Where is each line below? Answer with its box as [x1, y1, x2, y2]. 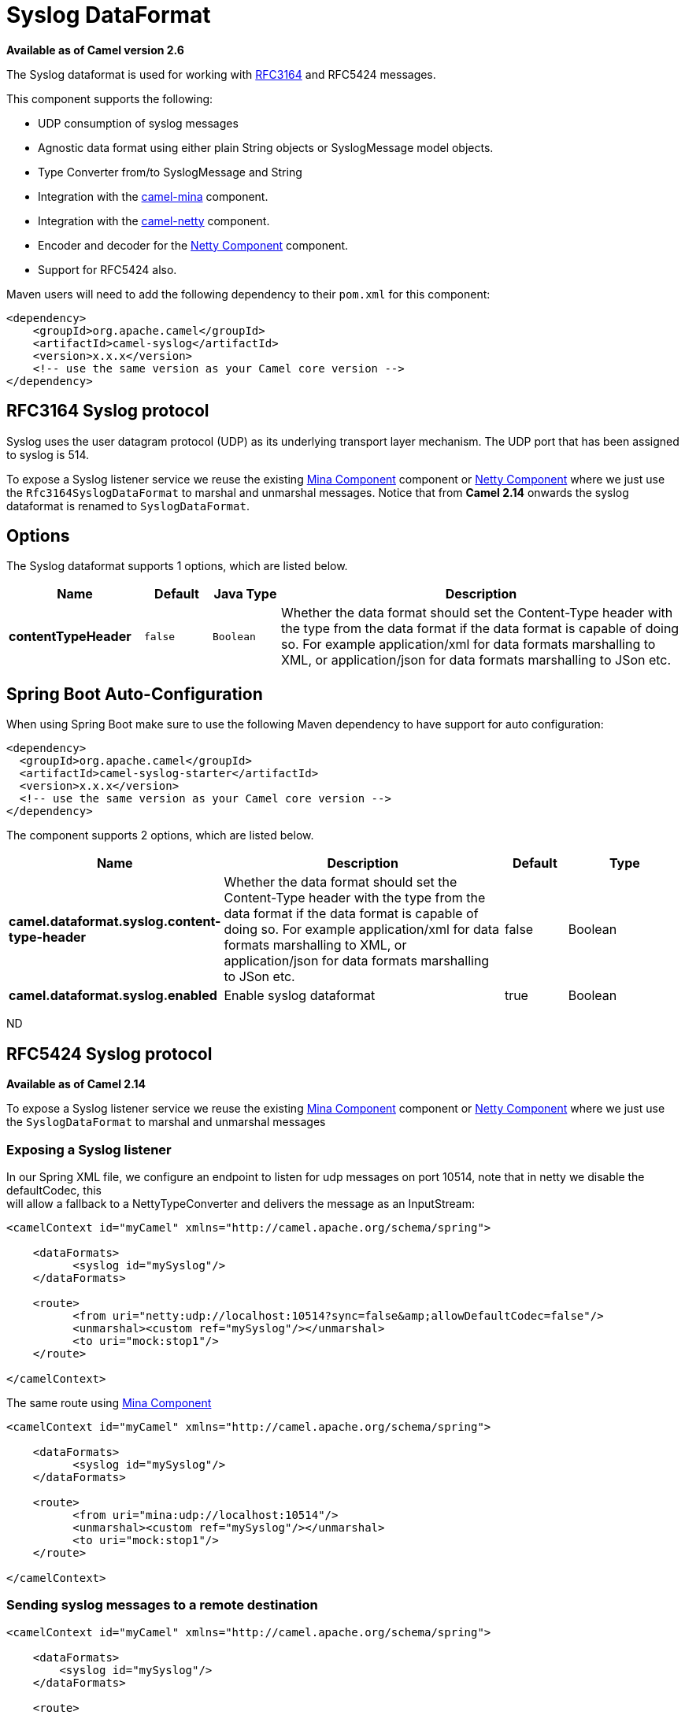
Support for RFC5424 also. [38, 262, 177, 276]
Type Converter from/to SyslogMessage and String [38, 165, 302, 179]
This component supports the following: [6, 91, 213, 106]
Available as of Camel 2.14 [6, 1077, 146, 1091]
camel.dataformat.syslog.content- [9, 913, 221, 930]
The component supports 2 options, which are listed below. [6, 828, 314, 843]
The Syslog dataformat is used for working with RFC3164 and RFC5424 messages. [6, 67, 436, 81]
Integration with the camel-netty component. [38, 213, 270, 228]
